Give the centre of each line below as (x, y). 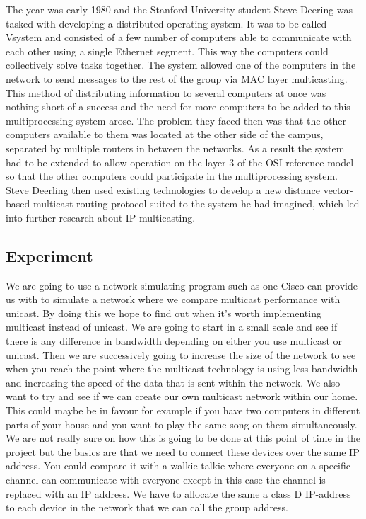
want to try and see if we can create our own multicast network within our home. (182, 396)
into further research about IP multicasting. (101, 217)
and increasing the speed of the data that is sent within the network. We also (173, 382)
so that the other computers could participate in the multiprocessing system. (172, 176)
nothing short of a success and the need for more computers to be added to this (178, 107)
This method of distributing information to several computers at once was (166, 92)
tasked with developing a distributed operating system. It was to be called (166, 23)
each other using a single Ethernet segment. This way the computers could (167, 51)
